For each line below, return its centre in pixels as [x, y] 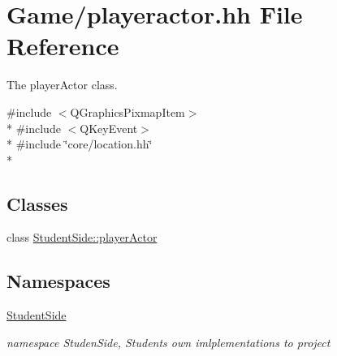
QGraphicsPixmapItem [127, 112]
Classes [37, 203]
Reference [63, 46]
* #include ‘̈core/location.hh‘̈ [80, 144]
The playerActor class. [62, 85]
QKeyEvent [109, 128]
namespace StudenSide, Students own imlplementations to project [168, 342]
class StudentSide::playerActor [82, 237]
